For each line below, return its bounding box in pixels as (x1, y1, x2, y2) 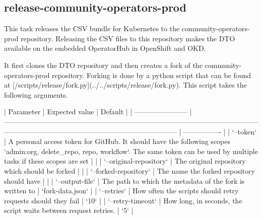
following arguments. (4, 89, 68, 100)
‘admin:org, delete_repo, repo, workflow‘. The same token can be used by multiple (4, 145, 258, 156)
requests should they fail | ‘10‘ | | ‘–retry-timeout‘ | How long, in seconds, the (4, 195, 242, 205)
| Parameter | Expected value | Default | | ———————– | (4, 106, 192, 117)
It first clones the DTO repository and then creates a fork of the (4, 59, 203, 70)
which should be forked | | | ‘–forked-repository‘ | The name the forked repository (4, 165, 255, 176)
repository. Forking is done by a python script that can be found (52, 69, 251, 80)
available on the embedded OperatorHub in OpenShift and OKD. (4, 43, 206, 53)
